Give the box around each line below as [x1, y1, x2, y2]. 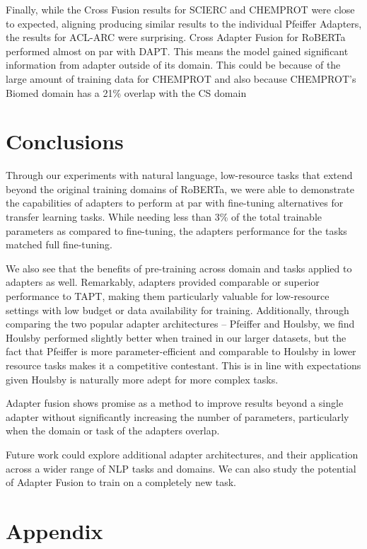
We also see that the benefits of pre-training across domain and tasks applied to [6, 260, 352, 275]
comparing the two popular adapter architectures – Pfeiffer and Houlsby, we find [6, 316, 355, 331]
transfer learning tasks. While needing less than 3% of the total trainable [6, 209, 322, 224]
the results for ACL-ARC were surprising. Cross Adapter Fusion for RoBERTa [6, 30, 346, 45]
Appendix [6, 516, 103, 545]
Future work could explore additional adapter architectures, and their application [6, 446, 359, 461]
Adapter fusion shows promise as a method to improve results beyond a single [6, 395, 344, 410]
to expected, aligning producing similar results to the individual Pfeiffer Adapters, [6, 16, 362, 30]
